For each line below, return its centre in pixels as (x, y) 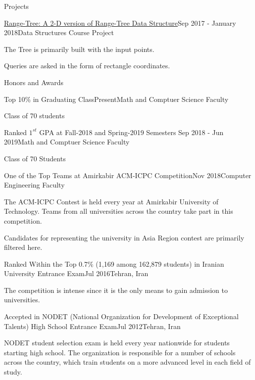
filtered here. (23, 247)
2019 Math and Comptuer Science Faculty (67, 142)
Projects (17, 6)
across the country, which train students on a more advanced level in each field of (127, 362)
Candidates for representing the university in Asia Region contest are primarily (124, 237)
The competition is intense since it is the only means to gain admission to (116, 290)
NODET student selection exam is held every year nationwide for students (117, 343)
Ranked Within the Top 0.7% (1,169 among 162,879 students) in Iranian (114, 263)
